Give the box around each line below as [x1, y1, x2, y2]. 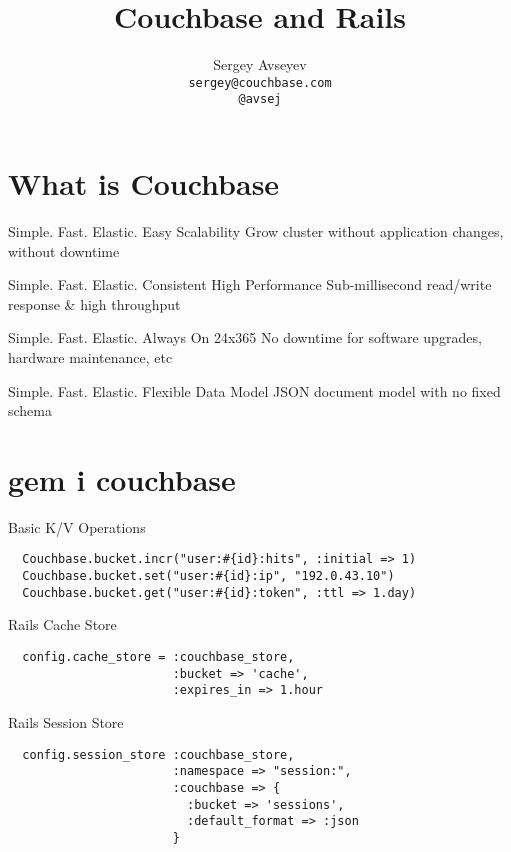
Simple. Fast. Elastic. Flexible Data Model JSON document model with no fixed [8, 380, 501, 401]
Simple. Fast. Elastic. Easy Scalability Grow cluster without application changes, [8, 220, 504, 241]
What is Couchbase [8, 163, 280, 204]
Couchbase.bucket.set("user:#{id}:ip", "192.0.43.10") [22, 569, 395, 584]
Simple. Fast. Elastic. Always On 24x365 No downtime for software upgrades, [8, 327, 482, 348]
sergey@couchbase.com [188, 75, 332, 90]
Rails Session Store [8, 711, 124, 732]
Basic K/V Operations [8, 516, 146, 537]
